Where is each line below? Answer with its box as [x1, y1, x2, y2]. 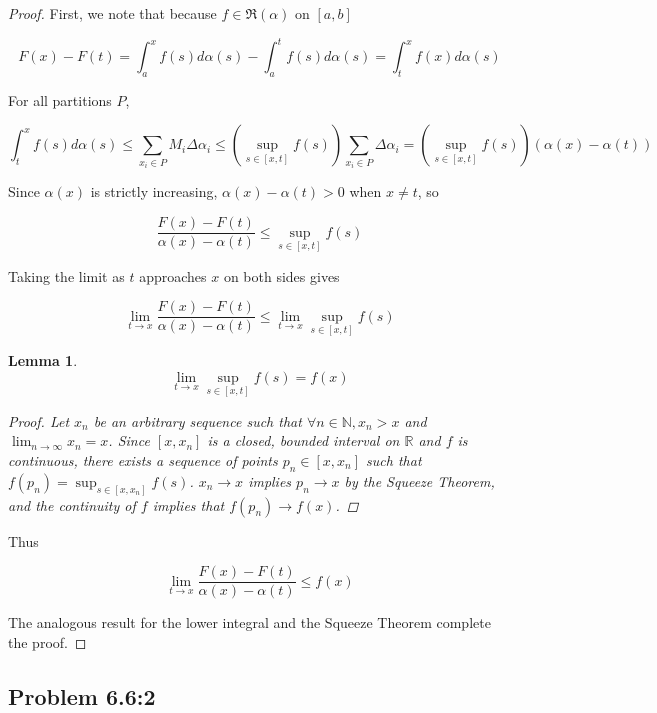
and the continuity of [8, 494, 136, 515]
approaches [139, 265, 207, 286]
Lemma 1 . [8, 350, 78, 371]
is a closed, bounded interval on [207, 430, 400, 451]
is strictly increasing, [90, 181, 218, 202]
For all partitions [8, 89, 112, 110]
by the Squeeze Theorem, [344, 470, 495, 491]
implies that [152, 494, 225, 515]
